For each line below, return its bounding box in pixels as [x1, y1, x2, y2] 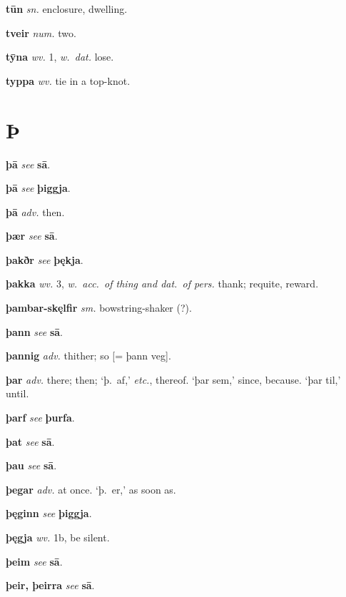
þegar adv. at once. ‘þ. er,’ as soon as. [6, 481, 176, 496]
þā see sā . [6, 156, 51, 171]
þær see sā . [6, 228, 58, 243]
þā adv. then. [6, 204, 65, 219]
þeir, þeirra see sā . [6, 578, 95, 593]
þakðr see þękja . [6, 252, 83, 267]
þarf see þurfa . [6, 410, 75, 425]
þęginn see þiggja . [6, 506, 92, 521]
